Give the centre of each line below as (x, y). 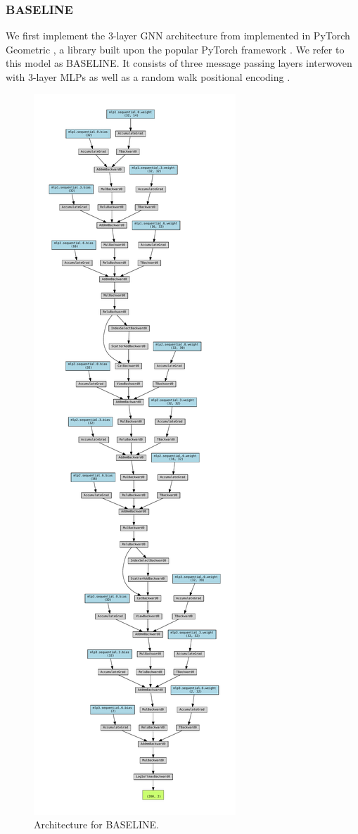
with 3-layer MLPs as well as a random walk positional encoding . (148, 77)
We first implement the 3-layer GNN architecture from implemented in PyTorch (178, 36)
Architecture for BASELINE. (96, 824)
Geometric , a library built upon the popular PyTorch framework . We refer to (175, 49)
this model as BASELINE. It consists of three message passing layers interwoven (179, 63)
